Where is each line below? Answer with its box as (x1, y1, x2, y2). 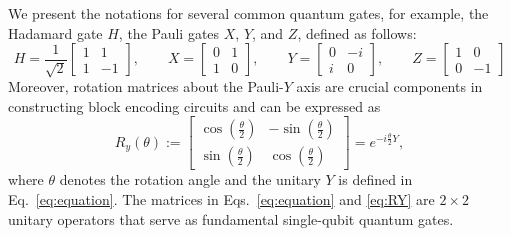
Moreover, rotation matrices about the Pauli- (8, 76, 284, 97)
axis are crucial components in (296, 76, 483, 97)
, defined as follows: (297, 22, 417, 43)
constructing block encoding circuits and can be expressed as (8, 95, 381, 116)
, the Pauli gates (118, 22, 220, 43)
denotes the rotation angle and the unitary (59, 169, 321, 190)
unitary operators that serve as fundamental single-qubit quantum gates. (8, 208, 454, 229)
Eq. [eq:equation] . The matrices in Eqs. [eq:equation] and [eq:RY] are (8, 189, 435, 210)
